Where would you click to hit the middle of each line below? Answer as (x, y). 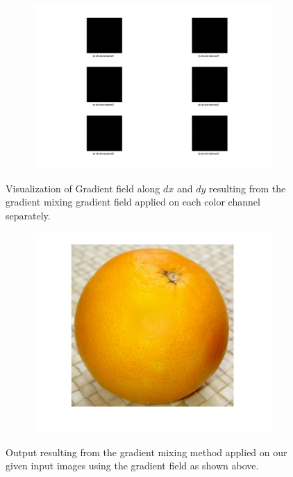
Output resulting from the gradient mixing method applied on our (146, 452)
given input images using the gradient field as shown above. (132, 466)
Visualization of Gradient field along (83, 188)
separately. (28, 215)
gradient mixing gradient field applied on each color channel (133, 202)
